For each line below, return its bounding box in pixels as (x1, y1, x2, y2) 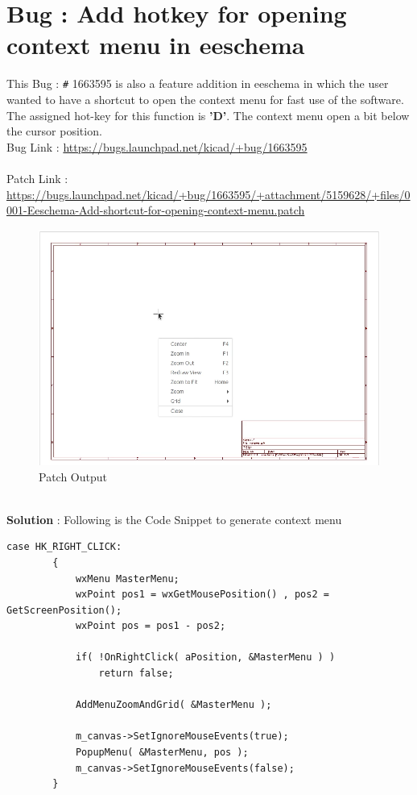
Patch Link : (6, 169, 68, 186)
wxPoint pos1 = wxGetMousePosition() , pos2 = (75, 589, 329, 601)
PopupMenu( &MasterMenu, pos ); (75, 747, 249, 759)
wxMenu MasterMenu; (75, 572, 180, 585)
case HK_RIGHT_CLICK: (6, 541, 122, 553)
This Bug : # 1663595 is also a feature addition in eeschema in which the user (6, 75, 389, 92)
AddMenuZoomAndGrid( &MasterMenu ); (75, 699, 272, 711)
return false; (98, 668, 174, 680)
